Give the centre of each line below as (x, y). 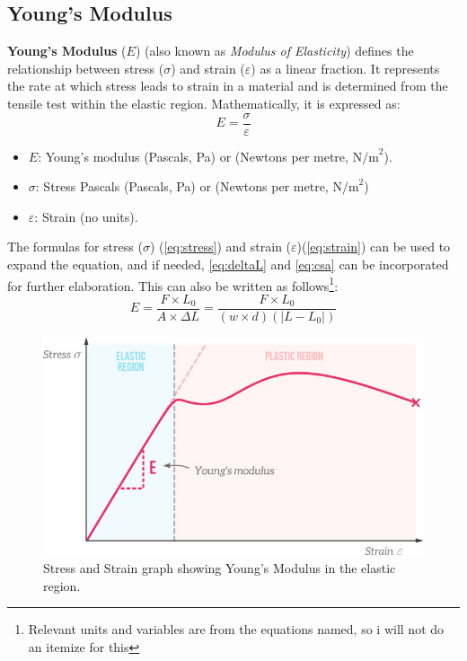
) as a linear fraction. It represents (345, 68)
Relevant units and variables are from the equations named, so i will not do (236, 629)
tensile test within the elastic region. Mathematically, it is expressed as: (204, 103)
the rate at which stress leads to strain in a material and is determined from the (228, 86)
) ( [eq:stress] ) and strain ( (220, 247)
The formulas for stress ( (75, 247)
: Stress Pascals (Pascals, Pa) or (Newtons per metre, (182, 186)
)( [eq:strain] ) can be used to (374, 247)
